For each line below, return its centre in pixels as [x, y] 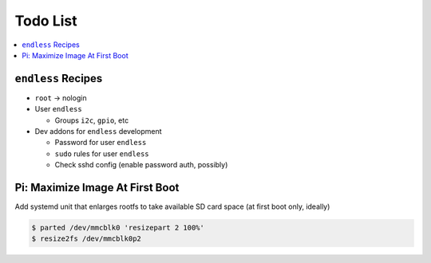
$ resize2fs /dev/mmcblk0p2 [86, 239]
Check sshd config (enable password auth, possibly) [141, 165]
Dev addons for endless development [98, 131]
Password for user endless [101, 143]
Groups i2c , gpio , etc [92, 120]
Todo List [46, 21]
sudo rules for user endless [102, 153]
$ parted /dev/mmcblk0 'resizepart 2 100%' [118, 228]
